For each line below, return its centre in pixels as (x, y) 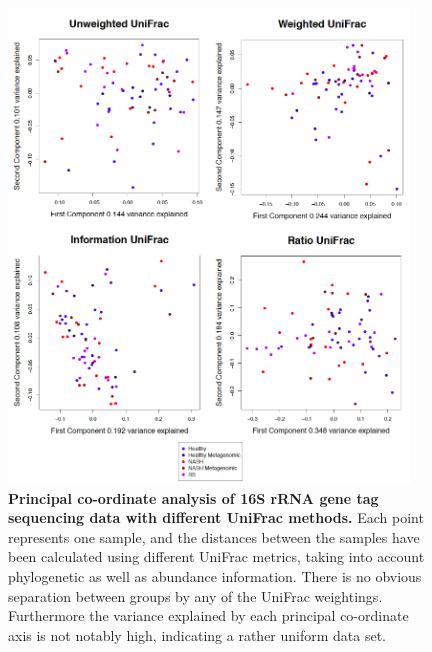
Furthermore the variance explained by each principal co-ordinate (208, 615)
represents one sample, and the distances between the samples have (214, 536)
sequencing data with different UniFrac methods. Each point (216, 517)
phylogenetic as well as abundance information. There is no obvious (215, 575)
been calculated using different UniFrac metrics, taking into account (216, 556)
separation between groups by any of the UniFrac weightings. (195, 595)
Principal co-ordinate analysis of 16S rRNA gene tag (193, 497)
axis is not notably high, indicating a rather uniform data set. (197, 634)
